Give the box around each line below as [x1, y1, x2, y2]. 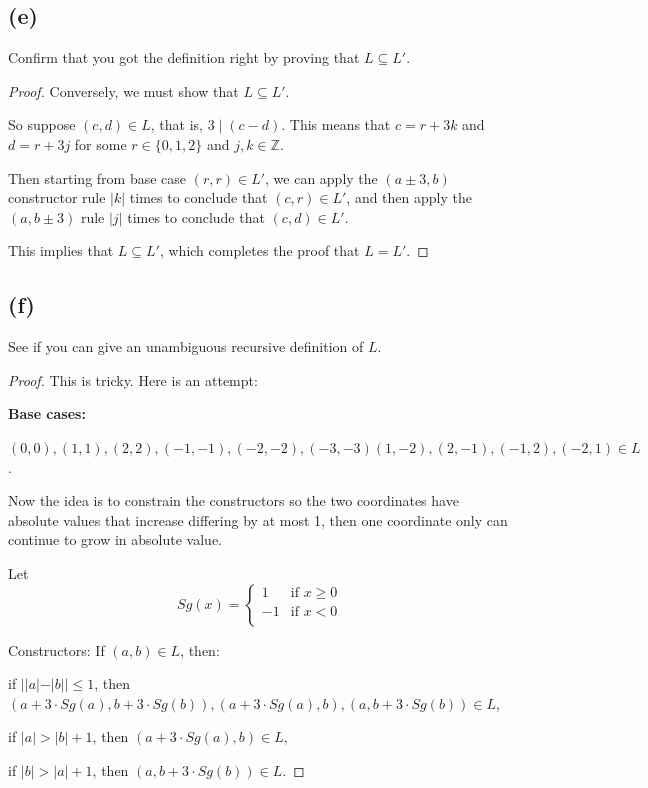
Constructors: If [8, 639, 105, 660]
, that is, [150, 114, 203, 135]
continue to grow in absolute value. [8, 529, 223, 550]
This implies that [8, 240, 114, 261]
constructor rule [8, 187, 106, 208]
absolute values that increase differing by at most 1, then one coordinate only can [8, 509, 508, 530]
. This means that [281, 114, 391, 135]
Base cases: [8, 403, 86, 424]
